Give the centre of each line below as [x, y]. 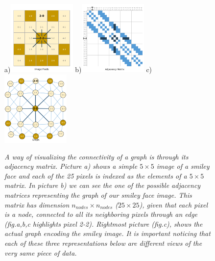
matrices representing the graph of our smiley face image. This [98, 195]
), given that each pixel [174, 204]
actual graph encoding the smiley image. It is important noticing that [107, 233]
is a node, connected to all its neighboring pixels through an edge [101, 214]
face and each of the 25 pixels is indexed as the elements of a [96, 175]
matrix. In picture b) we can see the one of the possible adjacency [103, 185]
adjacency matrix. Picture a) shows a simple [71, 166]
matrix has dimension [37, 204]
